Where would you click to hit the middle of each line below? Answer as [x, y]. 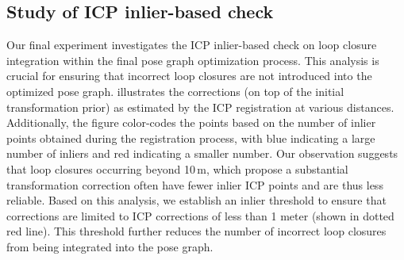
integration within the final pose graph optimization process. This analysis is [193, 60]
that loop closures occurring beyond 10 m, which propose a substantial [177, 168]
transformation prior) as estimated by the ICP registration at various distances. [200, 107]
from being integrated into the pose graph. [110, 246]
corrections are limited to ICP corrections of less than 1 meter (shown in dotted [200, 215]
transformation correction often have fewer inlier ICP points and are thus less [195, 184]
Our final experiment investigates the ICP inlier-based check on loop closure [192, 45]
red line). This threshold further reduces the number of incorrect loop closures [196, 231]
